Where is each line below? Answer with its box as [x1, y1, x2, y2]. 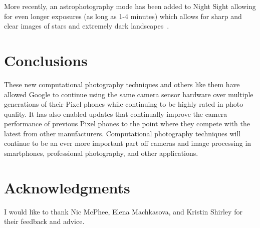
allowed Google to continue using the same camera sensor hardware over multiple [4, 89, 253, 99]
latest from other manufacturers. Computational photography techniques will [4, 128, 241, 138]
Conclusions [4, 50, 88, 70]
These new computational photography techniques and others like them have [4, 79, 240, 89]
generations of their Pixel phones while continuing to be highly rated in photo [4, 99, 243, 109]
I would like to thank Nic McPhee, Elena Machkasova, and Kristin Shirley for [4, 206, 242, 216]
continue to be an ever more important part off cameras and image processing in [4, 138, 251, 148]
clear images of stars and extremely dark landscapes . [4, 21, 169, 31]
